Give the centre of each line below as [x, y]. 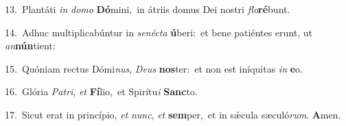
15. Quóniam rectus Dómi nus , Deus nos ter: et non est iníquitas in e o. [154, 68]
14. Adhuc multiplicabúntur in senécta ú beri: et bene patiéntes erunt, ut [159, 32]
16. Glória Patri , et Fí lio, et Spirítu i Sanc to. [101, 91]
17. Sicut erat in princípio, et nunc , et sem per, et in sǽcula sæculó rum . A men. [173, 114]
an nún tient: [30, 46]
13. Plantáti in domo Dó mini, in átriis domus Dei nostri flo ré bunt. [148, 9]
